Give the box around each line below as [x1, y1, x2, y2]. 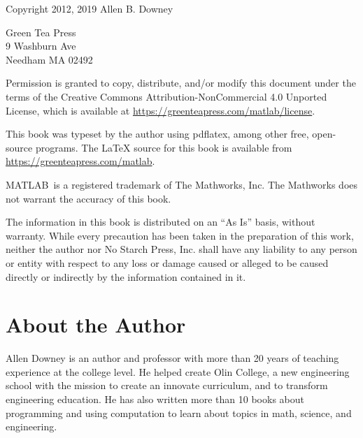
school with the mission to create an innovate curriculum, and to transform [6, 378, 328, 393]
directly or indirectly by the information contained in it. [6, 269, 246, 284]
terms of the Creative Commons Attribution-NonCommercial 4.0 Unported [6, 89, 327, 103]
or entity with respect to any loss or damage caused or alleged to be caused [6, 255, 329, 270]
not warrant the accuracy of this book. [6, 191, 171, 205]
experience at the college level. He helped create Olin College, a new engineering [6, 364, 350, 379]
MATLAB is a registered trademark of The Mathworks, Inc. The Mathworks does [6, 177, 358, 191]
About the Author [6, 310, 186, 339]
